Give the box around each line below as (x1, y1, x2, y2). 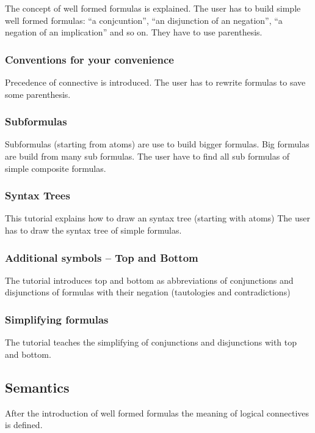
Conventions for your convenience (5, 51, 174, 67)
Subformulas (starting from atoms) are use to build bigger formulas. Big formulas (5, 138, 310, 150)
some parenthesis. (5, 87, 71, 100)
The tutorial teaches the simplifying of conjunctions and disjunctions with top (5, 336, 297, 349)
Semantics (5, 377, 70, 396)
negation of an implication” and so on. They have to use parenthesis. (5, 26, 262, 39)
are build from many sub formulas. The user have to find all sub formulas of (5, 150, 290, 162)
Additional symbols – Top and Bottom (5, 250, 198, 265)
